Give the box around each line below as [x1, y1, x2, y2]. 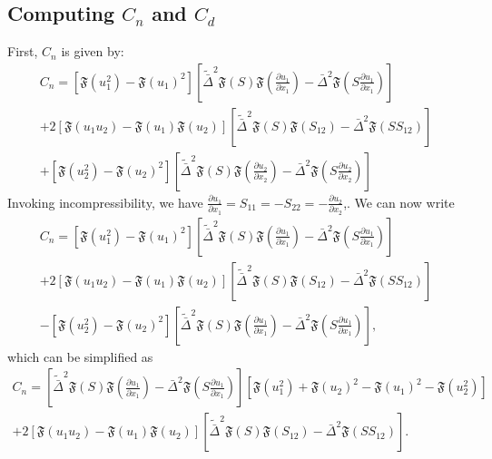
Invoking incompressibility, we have [7, 192, 203, 211]
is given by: [61, 42, 124, 61]
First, [7, 42, 38, 61]
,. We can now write [343, 192, 455, 211]
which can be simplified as [7, 347, 153, 366]
